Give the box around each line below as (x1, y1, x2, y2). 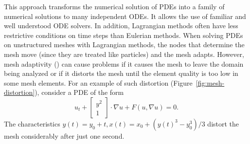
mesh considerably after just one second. (4, 130, 125, 141)
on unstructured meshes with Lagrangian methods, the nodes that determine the (4, 39, 245, 50)
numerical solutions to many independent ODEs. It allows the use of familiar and (4, 11, 246, 21)
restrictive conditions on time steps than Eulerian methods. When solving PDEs (4, 30, 243, 40)
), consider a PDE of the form (35, 87, 124, 97)
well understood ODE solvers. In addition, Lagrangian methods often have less (4, 20, 238, 31)
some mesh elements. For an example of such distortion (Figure (4, 77, 193, 88)
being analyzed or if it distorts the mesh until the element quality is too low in (4, 68, 238, 78)
